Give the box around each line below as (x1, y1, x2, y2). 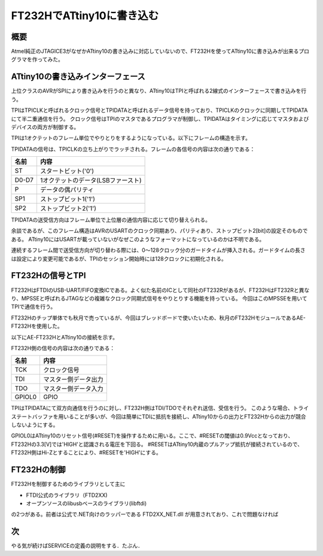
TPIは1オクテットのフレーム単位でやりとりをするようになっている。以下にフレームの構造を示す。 (11, 135, 251, 142)
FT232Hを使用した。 (11, 323, 63, 330)
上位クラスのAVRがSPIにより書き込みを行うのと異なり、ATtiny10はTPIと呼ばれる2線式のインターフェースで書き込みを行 (11, 87, 307, 95)
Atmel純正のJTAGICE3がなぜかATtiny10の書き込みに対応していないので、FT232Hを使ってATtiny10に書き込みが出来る (11, 48, 299, 55)
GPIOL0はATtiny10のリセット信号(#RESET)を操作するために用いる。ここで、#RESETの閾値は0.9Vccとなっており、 (11, 432, 294, 439)
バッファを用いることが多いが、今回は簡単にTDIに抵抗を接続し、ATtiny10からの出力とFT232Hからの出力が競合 (32, 413, 306, 420)
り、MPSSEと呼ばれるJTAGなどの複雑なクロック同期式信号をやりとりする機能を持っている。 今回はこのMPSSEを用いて (11, 294, 307, 302)
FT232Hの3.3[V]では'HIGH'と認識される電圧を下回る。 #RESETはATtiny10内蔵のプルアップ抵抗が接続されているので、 (11, 440, 303, 448)
